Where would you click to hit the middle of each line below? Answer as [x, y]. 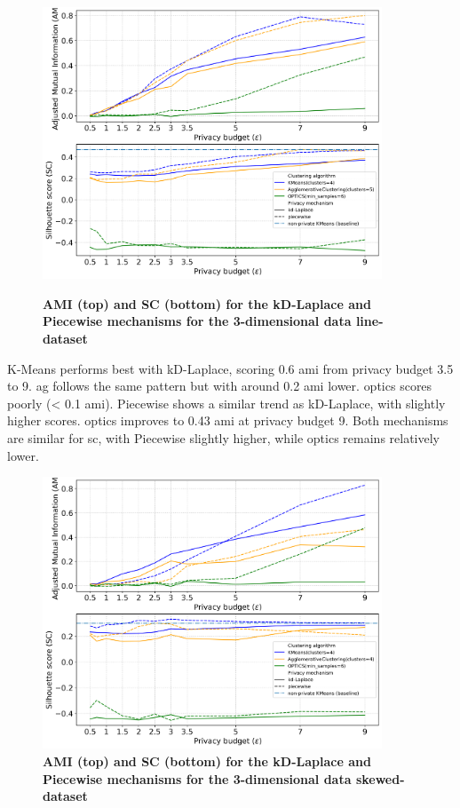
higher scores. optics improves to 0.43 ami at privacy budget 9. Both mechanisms [228, 420]
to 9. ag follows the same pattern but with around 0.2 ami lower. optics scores [220, 386]
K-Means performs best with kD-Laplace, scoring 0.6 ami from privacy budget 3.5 [230, 368]
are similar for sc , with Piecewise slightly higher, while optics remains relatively [224, 437]
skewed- [380, 778]
